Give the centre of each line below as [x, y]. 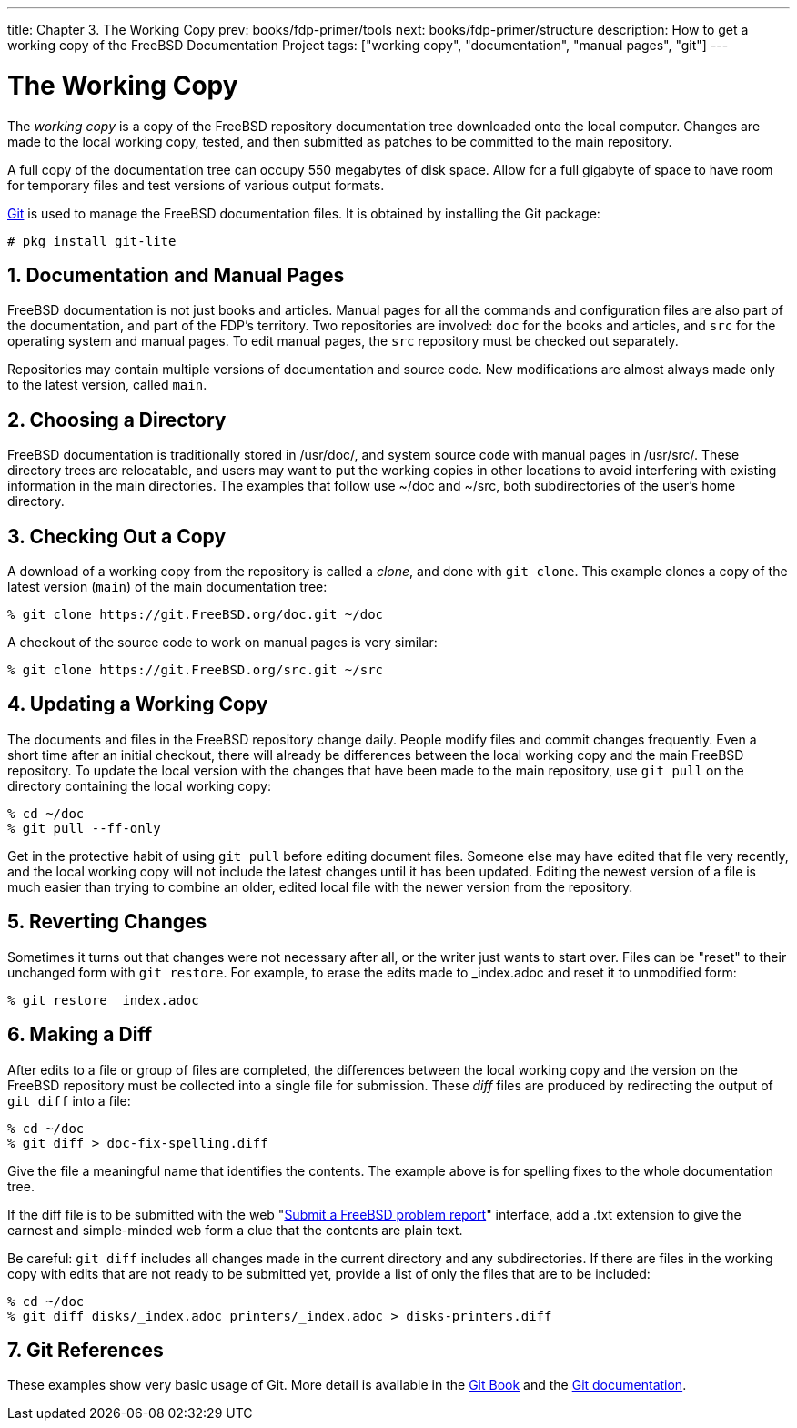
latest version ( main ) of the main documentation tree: [167, 587]
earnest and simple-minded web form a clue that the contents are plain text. [235, 1230]
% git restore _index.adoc [103, 1000]
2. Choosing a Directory [117, 420]
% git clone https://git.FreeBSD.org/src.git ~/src [196, 670]
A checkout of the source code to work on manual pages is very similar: [222, 643]
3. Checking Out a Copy [117, 536]
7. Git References [86, 1350]
